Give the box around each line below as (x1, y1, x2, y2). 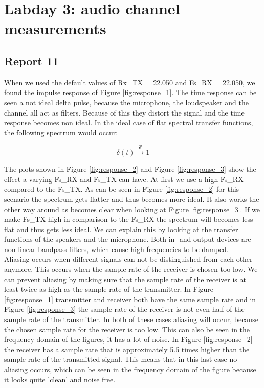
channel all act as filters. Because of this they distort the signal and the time (4, 107, 245, 118)
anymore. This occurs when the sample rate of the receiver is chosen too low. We (4, 264, 258, 275)
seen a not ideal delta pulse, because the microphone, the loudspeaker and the (4, 97, 249, 107)
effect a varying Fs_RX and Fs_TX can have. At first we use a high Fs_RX (4, 173, 244, 184)
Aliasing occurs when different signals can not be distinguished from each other (4, 254, 253, 264)
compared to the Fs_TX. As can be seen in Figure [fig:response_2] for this (4, 184, 239, 194)
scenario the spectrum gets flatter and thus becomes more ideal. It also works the (4, 193, 259, 204)
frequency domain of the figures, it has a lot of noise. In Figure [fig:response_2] (4, 334, 253, 345)
